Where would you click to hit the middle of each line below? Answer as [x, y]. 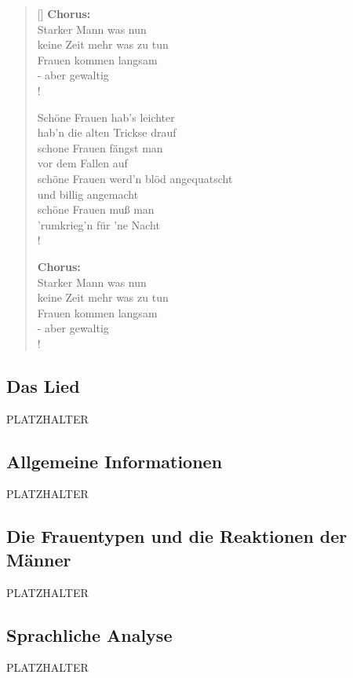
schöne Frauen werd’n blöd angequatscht [135, 178]
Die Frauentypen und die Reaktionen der [177, 536]
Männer [39, 559]
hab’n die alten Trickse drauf [107, 132]
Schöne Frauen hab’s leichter [106, 117]
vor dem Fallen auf [82, 163]
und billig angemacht [88, 194]
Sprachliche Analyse [89, 634]
